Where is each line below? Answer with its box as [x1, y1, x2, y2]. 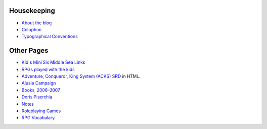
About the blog [21, 20, 52, 26]
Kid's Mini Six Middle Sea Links [21, 59, 86, 65]
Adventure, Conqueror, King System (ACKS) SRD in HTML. [21, 73, 141, 79]
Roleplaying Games [21, 108, 61, 114]
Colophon [21, 26, 42, 32]
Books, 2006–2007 [21, 87, 60, 93]
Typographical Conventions [21, 34, 78, 40]
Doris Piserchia [21, 94, 53, 100]
